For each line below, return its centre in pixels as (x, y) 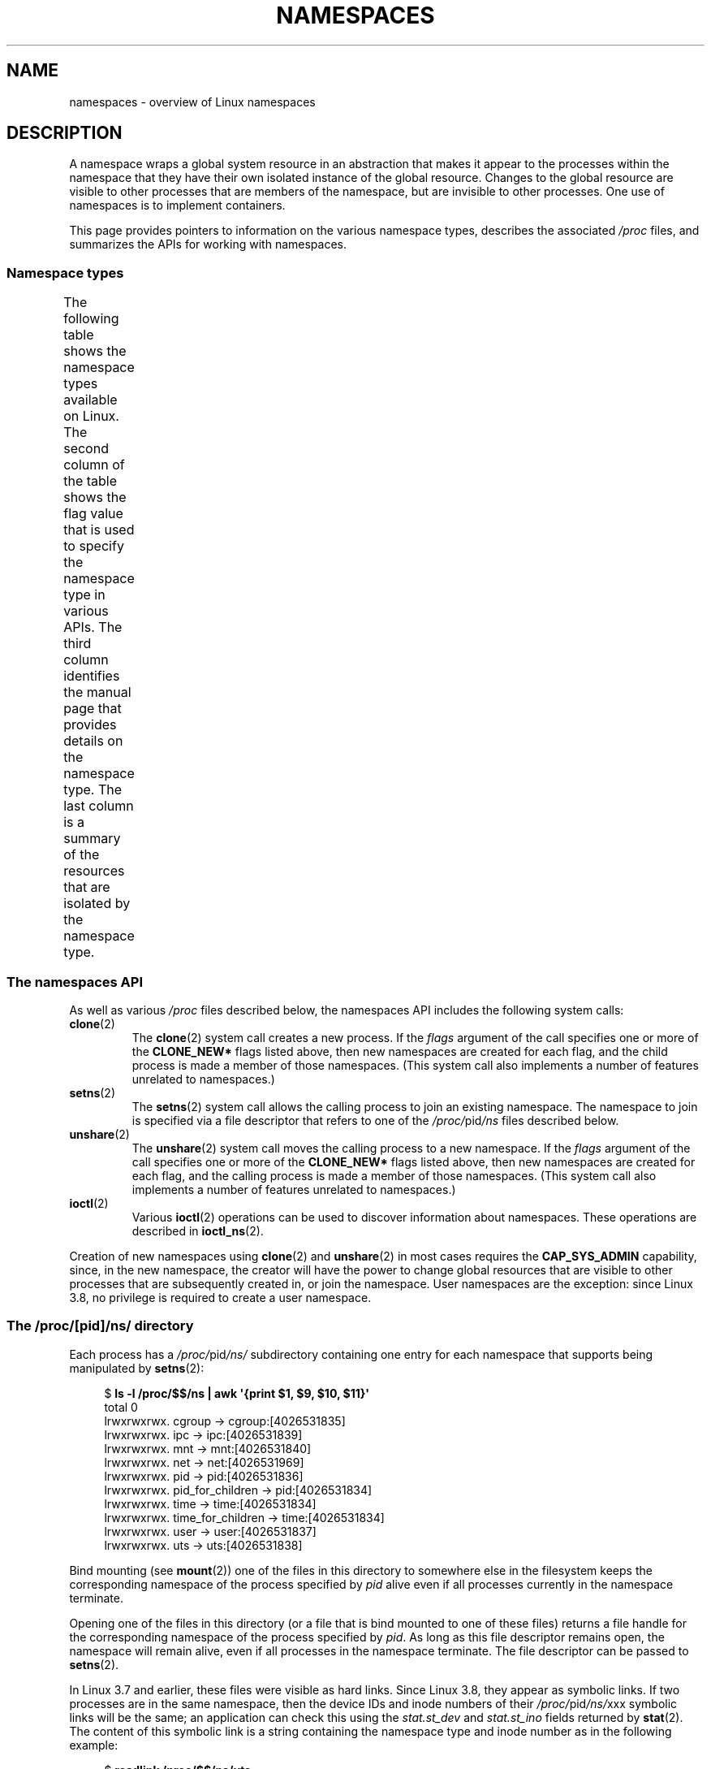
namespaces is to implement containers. (177, 205)
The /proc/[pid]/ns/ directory (100, 1326)
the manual (97, 692)
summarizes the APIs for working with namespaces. (208, 244)
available (90, 400)
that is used (99, 530)
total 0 (121, 1407)
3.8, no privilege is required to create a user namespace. (220, 1297)
